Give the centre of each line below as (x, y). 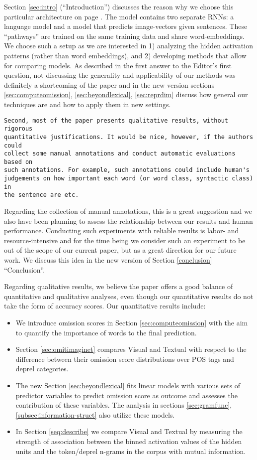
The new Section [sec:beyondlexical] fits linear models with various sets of (128, 385)
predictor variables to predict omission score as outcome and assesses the (127, 395)
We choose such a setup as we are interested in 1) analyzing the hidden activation (128, 46)
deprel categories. (42, 369)
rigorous (18, 129)
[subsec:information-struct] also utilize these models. (95, 414)
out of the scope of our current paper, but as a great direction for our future (120, 250)
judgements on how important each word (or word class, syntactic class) (129, 179)
